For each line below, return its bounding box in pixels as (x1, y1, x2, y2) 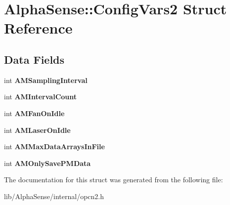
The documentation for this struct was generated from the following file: (4, 174, 223, 185)
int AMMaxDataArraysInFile (4, 141, 105, 152)
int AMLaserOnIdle (4, 124, 71, 135)
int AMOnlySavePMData (4, 158, 91, 168)
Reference (4, 18, 73, 38)
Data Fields (4, 51, 65, 67)
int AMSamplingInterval (4, 75, 88, 85)
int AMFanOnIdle (4, 108, 65, 118)
